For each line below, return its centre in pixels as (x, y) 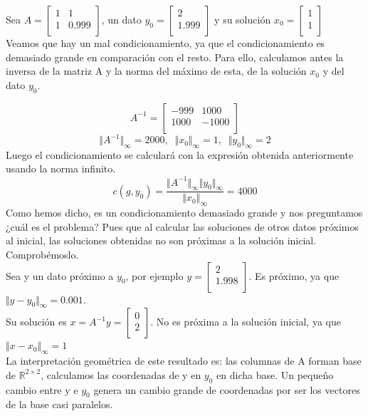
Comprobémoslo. (42, 254)
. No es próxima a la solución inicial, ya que (246, 322)
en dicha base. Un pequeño (275, 374)
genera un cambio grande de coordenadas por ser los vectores (227, 389)
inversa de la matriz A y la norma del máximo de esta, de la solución (156, 71)
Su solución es (36, 322)
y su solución (243, 19)
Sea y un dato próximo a (60, 275)
